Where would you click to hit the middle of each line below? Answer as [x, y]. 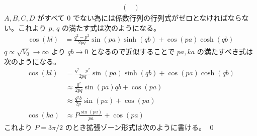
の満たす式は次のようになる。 [111, 27]
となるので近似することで [133, 51]
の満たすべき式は [225, 51]
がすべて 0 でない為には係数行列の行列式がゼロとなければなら [140, 18]
